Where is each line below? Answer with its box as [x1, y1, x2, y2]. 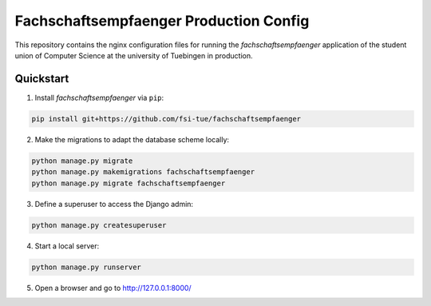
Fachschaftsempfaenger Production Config [14, 12, 310, 30]
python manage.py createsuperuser [31, 221, 167, 229]
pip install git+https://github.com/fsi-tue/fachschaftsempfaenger [31, 114, 302, 123]
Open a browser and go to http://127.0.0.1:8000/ [34, 283, 192, 292]
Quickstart [14, 72, 69, 85]
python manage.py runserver [31, 262, 141, 272]
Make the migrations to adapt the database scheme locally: [34, 134, 230, 144]
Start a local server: [34, 240, 100, 251]
